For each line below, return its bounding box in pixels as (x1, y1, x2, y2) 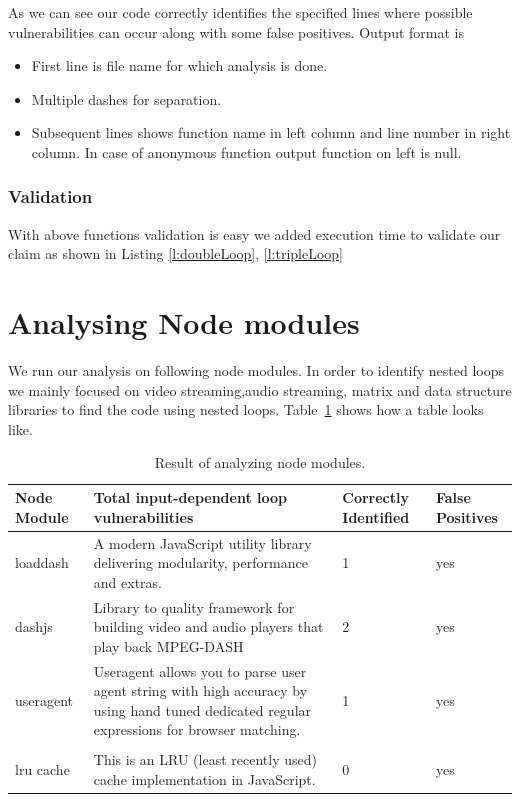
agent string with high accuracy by (93, 680, 308, 701)
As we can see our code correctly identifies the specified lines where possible (8, 2, 473, 22)
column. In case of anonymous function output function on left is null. (31, 141, 462, 162)
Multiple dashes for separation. (31, 88, 222, 109)
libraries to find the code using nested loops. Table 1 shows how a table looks (8, 399, 484, 420)
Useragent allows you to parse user (93, 660, 307, 681)
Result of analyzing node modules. (154, 452, 366, 473)
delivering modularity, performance (93, 552, 308, 573)
